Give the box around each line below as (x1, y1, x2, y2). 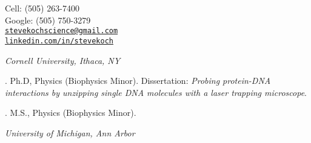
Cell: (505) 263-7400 (5, 2, 79, 14)
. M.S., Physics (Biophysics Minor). (5, 106, 136, 119)
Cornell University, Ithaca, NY (5, 54, 121, 66)
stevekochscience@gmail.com (5, 27, 118, 36)
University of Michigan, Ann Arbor (5, 126, 135, 139)
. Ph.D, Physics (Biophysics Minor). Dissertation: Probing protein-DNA (5, 74, 271, 87)
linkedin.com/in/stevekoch (5, 36, 113, 45)
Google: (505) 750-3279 (5, 13, 91, 26)
